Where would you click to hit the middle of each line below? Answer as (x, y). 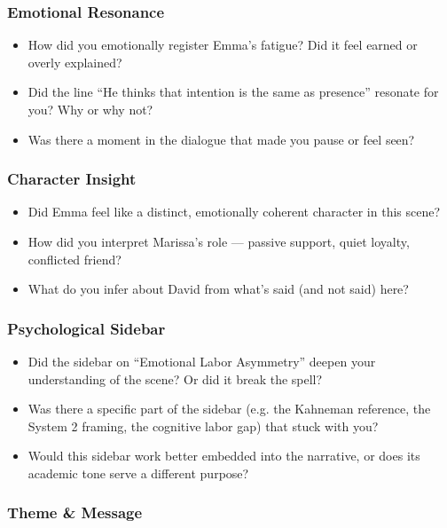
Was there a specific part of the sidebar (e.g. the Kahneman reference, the (229, 409)
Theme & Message (75, 512)
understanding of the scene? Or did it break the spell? (175, 378)
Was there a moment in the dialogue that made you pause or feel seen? (221, 139)
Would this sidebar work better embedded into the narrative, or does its (224, 456)
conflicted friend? (74, 259)
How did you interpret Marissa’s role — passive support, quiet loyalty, (219, 241)
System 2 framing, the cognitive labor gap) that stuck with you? (203, 426)
